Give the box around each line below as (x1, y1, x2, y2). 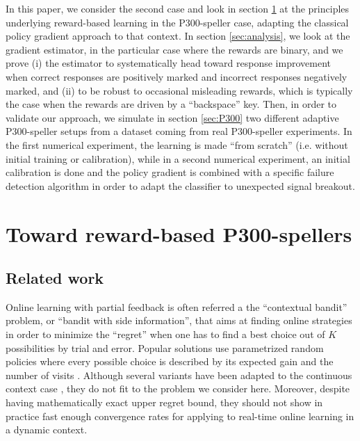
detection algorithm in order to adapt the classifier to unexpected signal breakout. (6, 178, 355, 193)
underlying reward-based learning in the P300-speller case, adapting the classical (6, 15, 349, 29)
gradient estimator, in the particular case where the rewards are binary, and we (6, 42, 343, 56)
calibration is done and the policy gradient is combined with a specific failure (6, 165, 334, 179)
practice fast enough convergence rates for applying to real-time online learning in (6, 408, 354, 423)
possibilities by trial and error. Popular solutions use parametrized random (6, 340, 324, 355)
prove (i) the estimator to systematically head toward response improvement (6, 56, 331, 70)
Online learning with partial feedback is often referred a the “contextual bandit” (6, 299, 347, 314)
